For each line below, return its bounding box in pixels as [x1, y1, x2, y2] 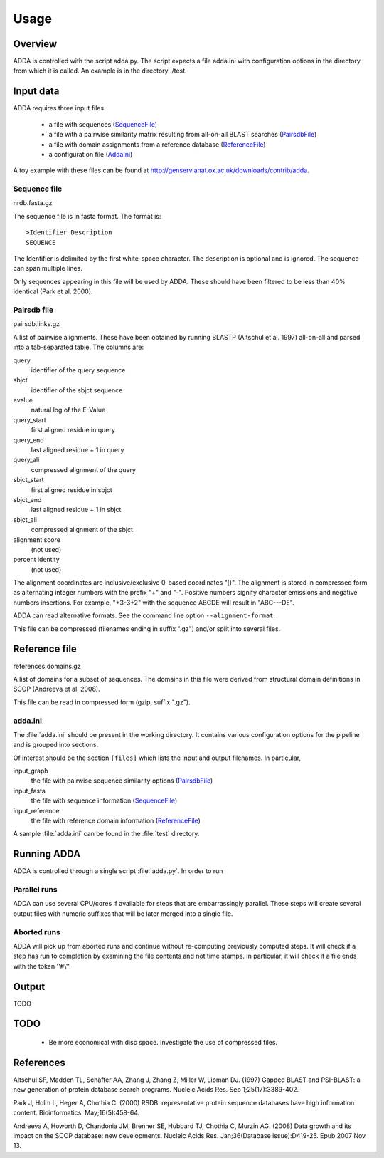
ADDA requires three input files [13, 104, 105, 113]
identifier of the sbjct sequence [31, 385, 123, 395]
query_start [13, 415, 46, 424]
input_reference [13, 806, 60, 815]
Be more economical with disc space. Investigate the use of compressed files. [48, 1038, 277, 1047]
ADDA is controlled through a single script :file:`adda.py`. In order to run [13, 867, 223, 875]
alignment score [13, 535, 60, 544]
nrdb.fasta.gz [13, 199, 53, 207]
